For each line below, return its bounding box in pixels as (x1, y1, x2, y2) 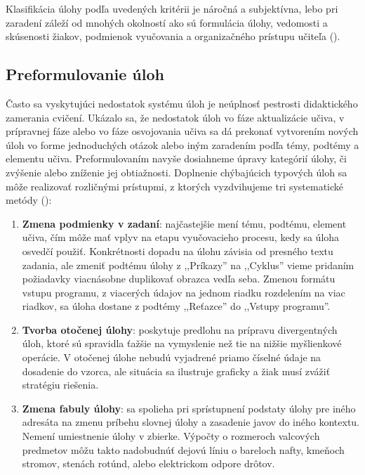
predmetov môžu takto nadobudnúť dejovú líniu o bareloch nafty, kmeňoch (22, 442, 345, 457)
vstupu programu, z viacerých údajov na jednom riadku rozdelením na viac (22, 285, 345, 299)
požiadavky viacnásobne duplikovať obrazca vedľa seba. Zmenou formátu (22, 271, 336, 286)
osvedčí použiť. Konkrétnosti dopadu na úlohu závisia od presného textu (22, 243, 333, 258)
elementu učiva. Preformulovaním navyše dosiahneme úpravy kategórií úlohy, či (6, 151, 347, 166)
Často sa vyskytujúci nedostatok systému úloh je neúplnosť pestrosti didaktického (6, 96, 358, 110)
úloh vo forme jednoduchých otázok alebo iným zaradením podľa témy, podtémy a (6, 137, 359, 152)
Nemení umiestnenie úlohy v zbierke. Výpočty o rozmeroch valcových (22, 429, 320, 443)
